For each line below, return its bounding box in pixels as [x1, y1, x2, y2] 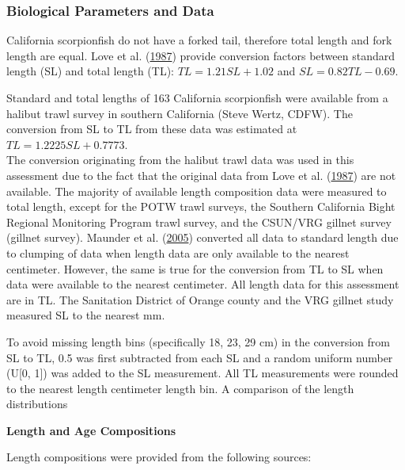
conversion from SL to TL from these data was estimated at [6, 120, 297, 137]
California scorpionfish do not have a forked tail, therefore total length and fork [6, 32, 392, 48]
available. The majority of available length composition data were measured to [6, 182, 387, 199]
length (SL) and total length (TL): [6, 63, 174, 79]
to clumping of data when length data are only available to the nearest [6, 244, 350, 261]
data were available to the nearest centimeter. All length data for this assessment [6, 276, 399, 292]
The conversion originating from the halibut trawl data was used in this [6, 151, 354, 168]
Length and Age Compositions [6, 422, 176, 438]
